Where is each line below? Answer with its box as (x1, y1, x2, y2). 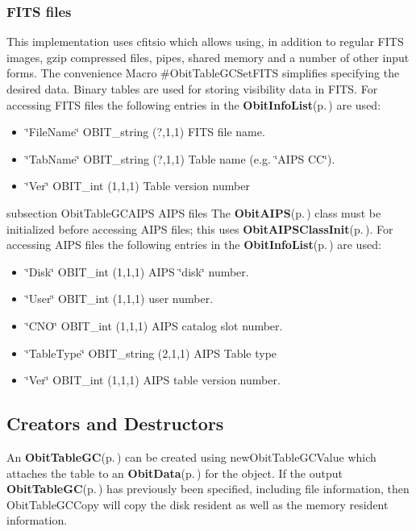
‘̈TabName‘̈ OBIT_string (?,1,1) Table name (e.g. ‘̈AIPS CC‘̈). (25, 150, 335, 167)
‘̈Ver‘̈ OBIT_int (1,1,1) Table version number (25, 177, 250, 194)
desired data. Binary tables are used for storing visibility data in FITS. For (6, 81, 378, 97)
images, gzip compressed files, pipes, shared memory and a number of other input (6, 48, 410, 65)
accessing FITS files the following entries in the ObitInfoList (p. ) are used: (6, 96, 381, 113)
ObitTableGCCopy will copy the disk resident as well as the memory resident (6, 496, 389, 512)
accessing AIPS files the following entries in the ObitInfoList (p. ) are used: (6, 236, 381, 253)
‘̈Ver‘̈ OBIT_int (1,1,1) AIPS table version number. (25, 371, 281, 388)
